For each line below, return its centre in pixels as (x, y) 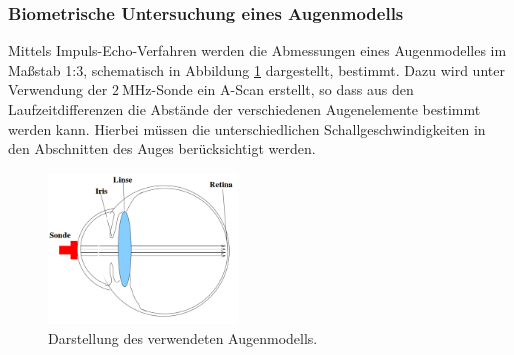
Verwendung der (58, 89)
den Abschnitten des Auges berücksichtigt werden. (162, 148)
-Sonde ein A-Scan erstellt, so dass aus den (282, 89)
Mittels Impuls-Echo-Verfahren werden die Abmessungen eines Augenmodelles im (257, 50)
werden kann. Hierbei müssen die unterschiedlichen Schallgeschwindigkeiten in (247, 128)
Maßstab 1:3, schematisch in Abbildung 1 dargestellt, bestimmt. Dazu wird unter (256, 69)
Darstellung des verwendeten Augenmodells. (183, 337)
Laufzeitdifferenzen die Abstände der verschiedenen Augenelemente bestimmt (244, 109)
